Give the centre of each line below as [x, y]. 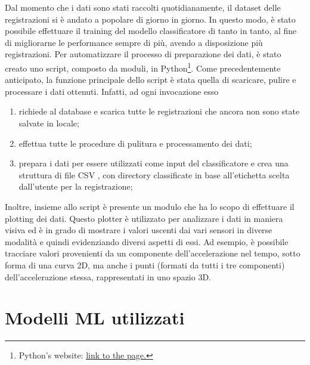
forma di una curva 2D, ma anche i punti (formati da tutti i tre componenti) [145, 265]
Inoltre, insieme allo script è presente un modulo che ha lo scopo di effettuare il [150, 206]
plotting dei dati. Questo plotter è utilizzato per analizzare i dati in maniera [144, 218]
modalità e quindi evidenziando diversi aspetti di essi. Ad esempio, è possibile [147, 241]
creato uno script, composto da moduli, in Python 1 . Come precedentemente [143, 67]
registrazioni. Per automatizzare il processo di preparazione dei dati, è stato [143, 54]
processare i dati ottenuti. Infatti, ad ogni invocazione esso [112, 91]
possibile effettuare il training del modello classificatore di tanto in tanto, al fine [151, 31]
